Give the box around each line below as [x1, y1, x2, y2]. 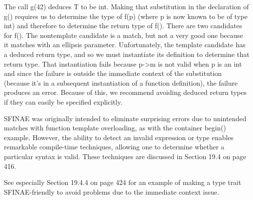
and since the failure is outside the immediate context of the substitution [4, 68, 222, 78]
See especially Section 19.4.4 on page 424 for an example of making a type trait [4, 177, 241, 187]
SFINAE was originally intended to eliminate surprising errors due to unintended [4, 113, 247, 123]
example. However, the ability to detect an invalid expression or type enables [4, 132, 234, 142]
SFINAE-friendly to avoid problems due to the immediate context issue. [4, 186, 219, 197]
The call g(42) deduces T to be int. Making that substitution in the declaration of [4, 1, 249, 11]
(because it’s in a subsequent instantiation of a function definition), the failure [4, 77, 238, 88]
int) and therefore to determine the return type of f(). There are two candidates [4, 20, 242, 31]
